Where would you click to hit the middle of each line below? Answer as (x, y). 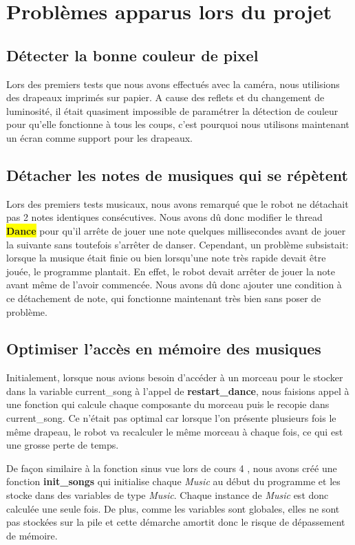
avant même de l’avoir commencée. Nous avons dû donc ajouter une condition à (174, 285)
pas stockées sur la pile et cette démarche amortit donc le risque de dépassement (176, 522)
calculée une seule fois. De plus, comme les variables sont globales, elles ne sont (173, 508)
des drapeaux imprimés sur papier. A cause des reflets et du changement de (165, 97)
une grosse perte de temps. (63, 445)
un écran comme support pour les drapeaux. (99, 137)
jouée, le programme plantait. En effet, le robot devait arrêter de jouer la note (171, 271)
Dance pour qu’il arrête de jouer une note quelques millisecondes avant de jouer (176, 230)
